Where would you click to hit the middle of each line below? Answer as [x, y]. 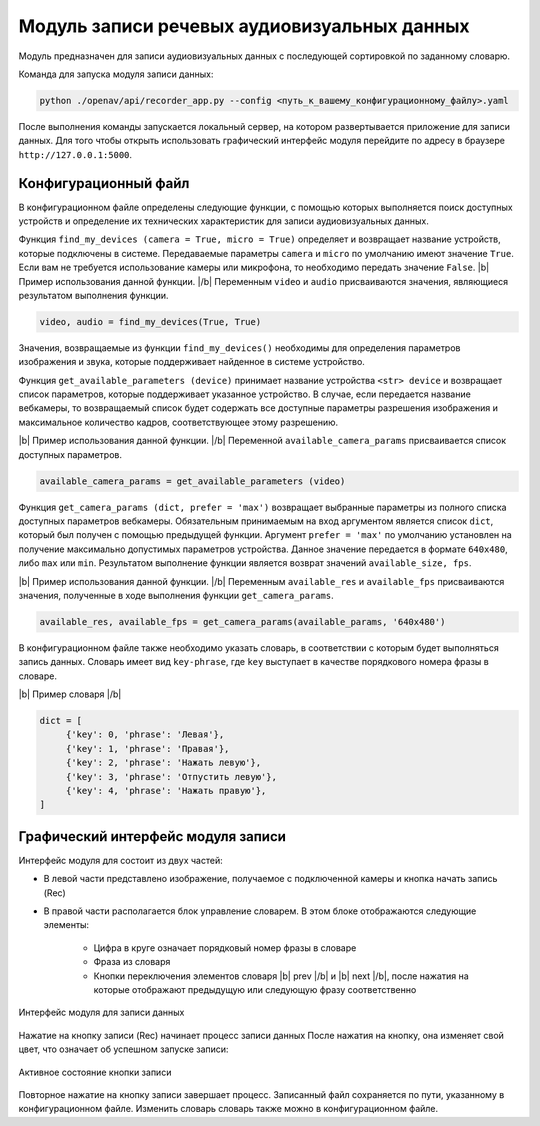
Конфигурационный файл [104, 183]
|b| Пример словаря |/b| [70, 694]
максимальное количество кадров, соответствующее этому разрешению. [178, 422]
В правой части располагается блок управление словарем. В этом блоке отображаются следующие [260, 911]
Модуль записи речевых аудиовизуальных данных [244, 26]
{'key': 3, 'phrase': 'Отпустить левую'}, [171, 776]
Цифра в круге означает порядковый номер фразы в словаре [225, 947]
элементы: [66, 925]
